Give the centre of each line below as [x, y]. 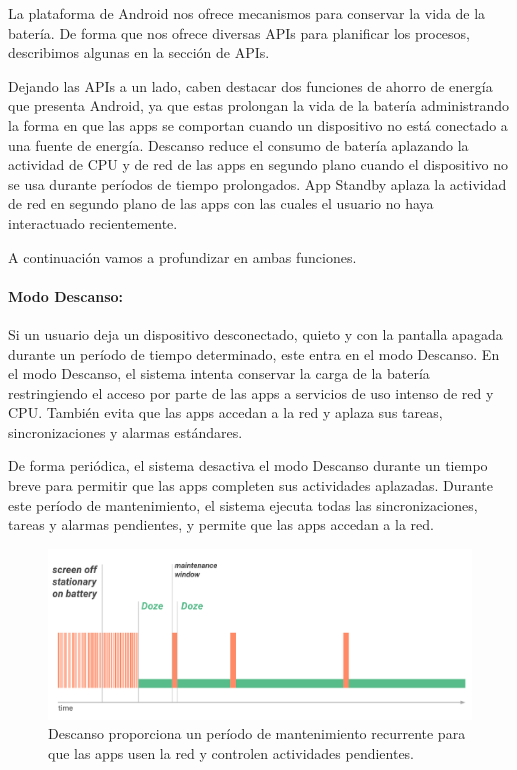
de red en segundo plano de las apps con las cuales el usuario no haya [221, 203]
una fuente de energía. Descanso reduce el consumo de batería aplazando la [238, 144]
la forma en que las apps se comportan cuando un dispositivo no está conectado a [258, 124]
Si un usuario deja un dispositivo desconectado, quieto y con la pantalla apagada [255, 333]
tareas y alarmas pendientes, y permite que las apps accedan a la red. [221, 524]
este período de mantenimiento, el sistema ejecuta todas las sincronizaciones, [243, 504]
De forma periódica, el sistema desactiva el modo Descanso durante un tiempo [248, 465]
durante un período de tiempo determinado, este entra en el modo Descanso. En [254, 353]
